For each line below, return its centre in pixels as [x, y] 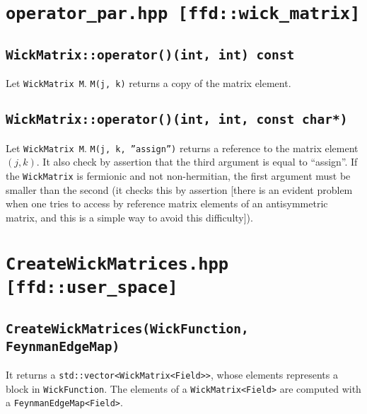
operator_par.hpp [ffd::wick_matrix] [183, 14]
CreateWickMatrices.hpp [117, 264]
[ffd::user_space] [92, 287]
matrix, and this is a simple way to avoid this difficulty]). [129, 217]
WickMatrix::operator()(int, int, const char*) [177, 120]
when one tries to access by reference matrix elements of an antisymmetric [167, 203]
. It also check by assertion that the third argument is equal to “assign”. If [197, 162]
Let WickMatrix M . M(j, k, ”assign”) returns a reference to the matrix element [182, 148]
